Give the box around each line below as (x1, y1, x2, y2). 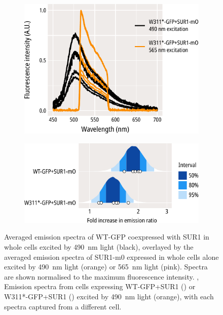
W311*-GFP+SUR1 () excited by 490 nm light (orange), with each (4, 291, 214, 301)
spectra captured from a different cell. (4, 301, 122, 311)
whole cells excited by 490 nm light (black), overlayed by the (4, 241, 194, 252)
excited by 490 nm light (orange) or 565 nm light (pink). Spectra (4, 261, 208, 272)
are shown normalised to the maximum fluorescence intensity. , (4, 271, 199, 282)
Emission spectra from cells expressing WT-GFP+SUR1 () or (4, 281, 196, 292)
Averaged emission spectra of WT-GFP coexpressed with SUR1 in (4, 231, 209, 242)
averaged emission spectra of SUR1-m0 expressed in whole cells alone (4, 251, 219, 262)
